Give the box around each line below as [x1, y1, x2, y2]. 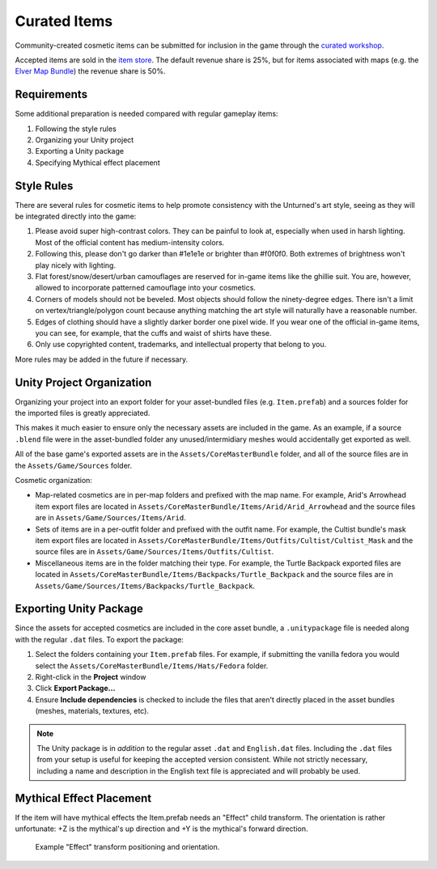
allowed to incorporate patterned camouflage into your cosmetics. [35, 283, 257, 293]
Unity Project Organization [15, 375, 152, 389]
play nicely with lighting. [35, 260, 117, 270]
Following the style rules [35, 124, 117, 134]
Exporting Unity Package [15, 602, 143, 616]
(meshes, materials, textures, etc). [35, 706, 150, 716]
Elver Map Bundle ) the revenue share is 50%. [15, 66, 166, 76]
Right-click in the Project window [35, 672, 146, 682]
